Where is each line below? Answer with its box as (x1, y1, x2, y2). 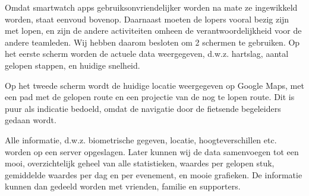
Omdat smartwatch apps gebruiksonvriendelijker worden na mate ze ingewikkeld (5, 1, 298, 13)
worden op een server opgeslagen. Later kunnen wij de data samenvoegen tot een (5, 145, 299, 158)
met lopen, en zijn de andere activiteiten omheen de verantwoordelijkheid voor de (5, 24, 302, 37)
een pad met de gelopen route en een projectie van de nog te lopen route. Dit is (5, 91, 295, 103)
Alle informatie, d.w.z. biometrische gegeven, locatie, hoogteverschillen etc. (5, 133, 277, 146)
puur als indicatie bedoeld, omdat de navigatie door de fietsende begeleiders (5, 102, 281, 114)
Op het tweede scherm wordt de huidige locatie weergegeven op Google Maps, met (5, 79, 304, 91)
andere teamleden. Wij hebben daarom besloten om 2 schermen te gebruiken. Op (5, 36, 300, 48)
